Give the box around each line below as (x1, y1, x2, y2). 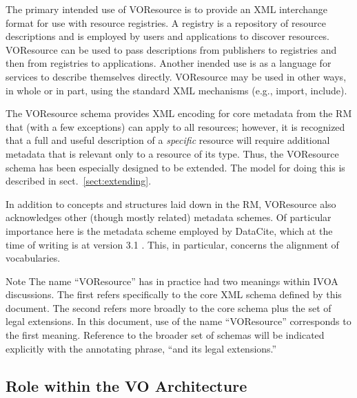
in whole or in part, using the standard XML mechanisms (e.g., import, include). (6, 83, 347, 97)
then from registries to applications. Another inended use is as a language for (6, 56, 331, 70)
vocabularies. (6, 251, 61, 265)
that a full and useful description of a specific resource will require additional (6, 133, 330, 147)
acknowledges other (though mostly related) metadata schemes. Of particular (6, 210, 331, 224)
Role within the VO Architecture (6, 375, 247, 396)
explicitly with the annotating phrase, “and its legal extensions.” (6, 341, 277, 355)
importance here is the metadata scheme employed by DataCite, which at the (6, 223, 333, 238)
